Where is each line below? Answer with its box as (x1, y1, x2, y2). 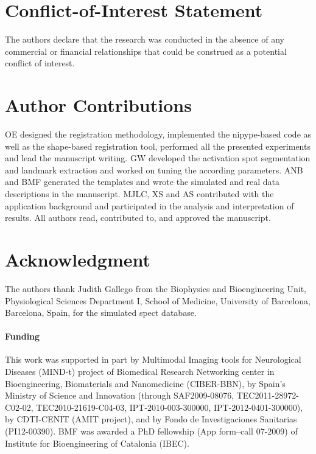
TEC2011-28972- (236, 389, 299, 402)
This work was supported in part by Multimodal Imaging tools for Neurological (5, 353, 301, 366)
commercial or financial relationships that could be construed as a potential (5, 44, 287, 57)
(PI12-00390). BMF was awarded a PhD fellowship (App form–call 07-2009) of (5, 425, 298, 438)
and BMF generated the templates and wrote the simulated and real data (5, 175, 279, 188)
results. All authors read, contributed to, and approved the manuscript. (5, 211, 271, 224)
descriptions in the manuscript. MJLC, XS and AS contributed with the (5, 187, 274, 200)
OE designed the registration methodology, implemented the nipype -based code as (5, 128, 312, 141)
